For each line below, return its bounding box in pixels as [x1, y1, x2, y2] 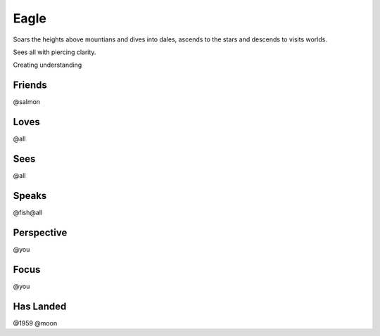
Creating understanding [13, 60, 82, 70]
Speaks [13, 190, 47, 202]
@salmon [13, 98, 41, 106]
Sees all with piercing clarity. [13, 48, 96, 56]
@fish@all [13, 208, 42, 217]
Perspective [13, 226, 68, 238]
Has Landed [13, 300, 67, 312]
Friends [13, 79, 47, 91]
